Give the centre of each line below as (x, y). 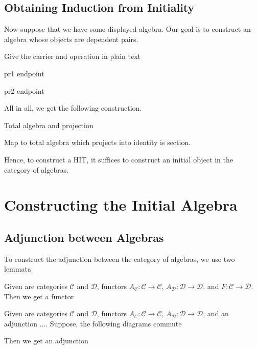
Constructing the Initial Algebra (121, 205)
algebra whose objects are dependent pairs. (71, 39)
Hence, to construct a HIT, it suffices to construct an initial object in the (119, 159)
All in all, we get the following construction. (73, 108)
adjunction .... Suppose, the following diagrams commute (93, 323)
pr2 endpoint (24, 90)
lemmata (18, 269)
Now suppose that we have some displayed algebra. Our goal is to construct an (127, 29)
